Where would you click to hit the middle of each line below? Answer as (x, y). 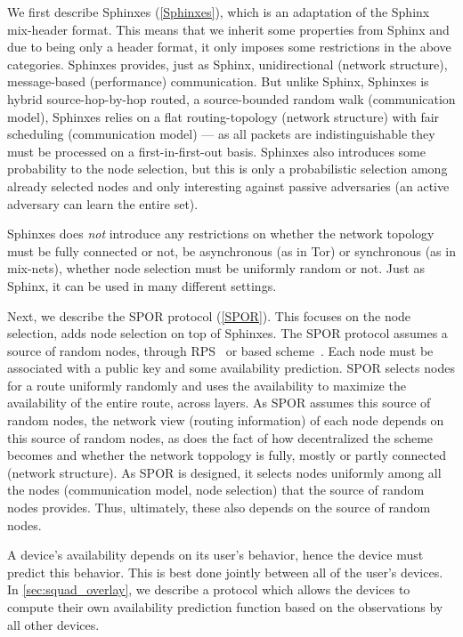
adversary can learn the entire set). (103, 203)
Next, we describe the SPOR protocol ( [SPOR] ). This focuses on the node (209, 315)
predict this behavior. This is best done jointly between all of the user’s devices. (225, 572)
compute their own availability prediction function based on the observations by (225, 607)
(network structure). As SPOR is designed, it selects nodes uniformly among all (224, 472)
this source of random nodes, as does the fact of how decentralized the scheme (220, 437)
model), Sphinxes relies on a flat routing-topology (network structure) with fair (223, 116)
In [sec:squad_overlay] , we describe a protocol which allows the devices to (209, 589)
